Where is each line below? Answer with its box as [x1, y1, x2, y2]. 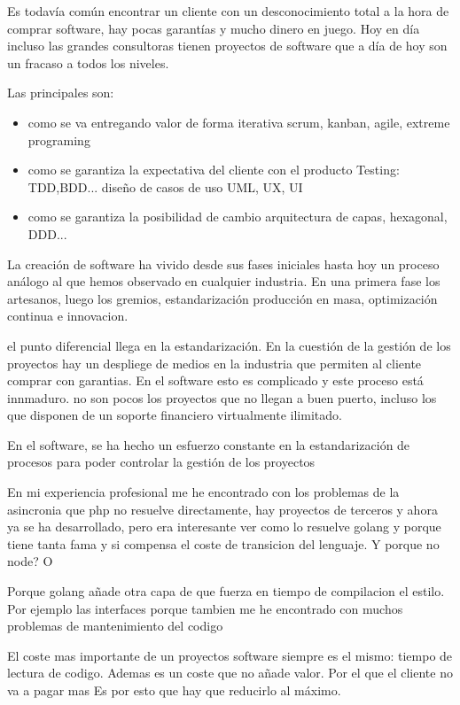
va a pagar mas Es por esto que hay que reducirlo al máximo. [7, 681, 341, 699]
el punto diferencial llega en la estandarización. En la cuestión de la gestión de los [7, 336, 451, 354]
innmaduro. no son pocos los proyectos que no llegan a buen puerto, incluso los [7, 388, 437, 407]
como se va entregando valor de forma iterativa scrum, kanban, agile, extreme [27, 112, 450, 131]
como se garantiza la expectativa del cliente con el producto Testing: [27, 160, 400, 179]
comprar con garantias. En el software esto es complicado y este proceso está [7, 371, 424, 390]
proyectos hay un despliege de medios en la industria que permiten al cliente [7, 353, 422, 372]
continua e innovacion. [7, 306, 129, 325]
